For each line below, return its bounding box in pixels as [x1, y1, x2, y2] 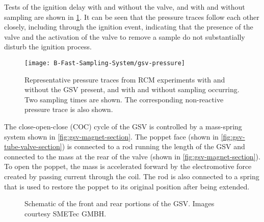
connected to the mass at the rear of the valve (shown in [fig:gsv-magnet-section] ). [4, 151, 260, 161]
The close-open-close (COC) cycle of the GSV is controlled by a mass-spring [4, 121, 242, 131]
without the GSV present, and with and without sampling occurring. [24, 84, 240, 95]
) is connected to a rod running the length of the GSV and [62, 141, 245, 152]
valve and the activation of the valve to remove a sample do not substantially [4, 31, 245, 42]
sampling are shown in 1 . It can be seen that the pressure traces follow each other [4, 11, 259, 22]
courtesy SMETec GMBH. [24, 208, 107, 218]
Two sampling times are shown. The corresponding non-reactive [24, 94, 224, 104]
